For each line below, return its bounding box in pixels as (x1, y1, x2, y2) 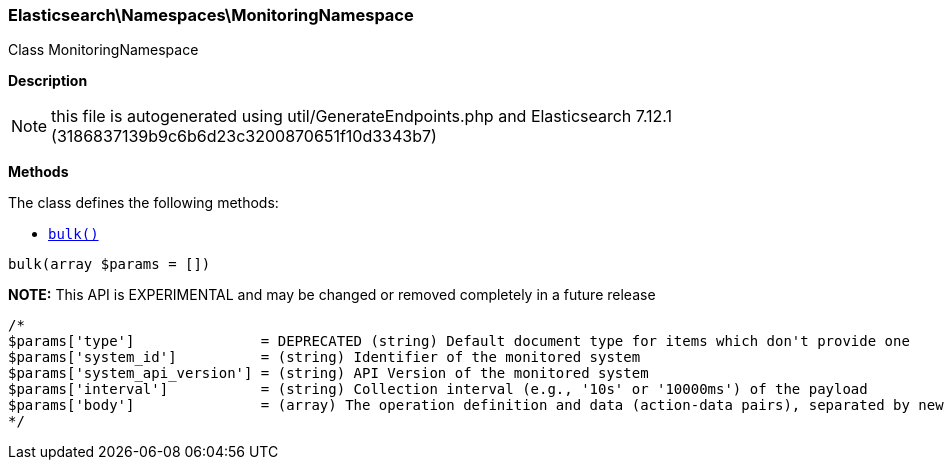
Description (8, 72, 88, 90)
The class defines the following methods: (8, 194, 279, 212)
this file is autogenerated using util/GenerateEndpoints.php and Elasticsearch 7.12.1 (51, 106, 673, 127)
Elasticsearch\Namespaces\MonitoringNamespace (8, 5, 414, 25)
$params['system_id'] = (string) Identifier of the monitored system (8, 349, 641, 366)
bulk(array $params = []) (8, 256, 211, 273)
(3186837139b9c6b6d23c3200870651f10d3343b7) (51, 126, 437, 147)
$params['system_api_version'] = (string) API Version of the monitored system (8, 365, 649, 382)
